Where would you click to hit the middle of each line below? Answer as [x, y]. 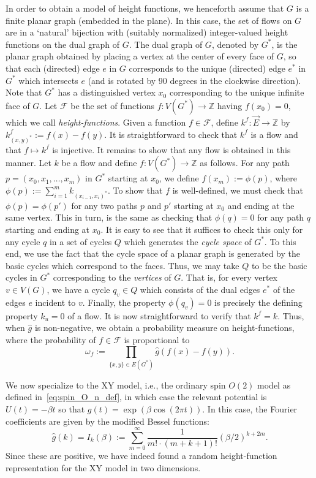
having [230, 105]
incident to [55, 302]
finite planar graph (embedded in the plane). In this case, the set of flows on [149, 20]
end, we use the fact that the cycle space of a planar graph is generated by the [153, 253]
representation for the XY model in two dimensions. [103, 467]
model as [274, 385]
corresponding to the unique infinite [237, 92]
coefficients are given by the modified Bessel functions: [108, 421]
